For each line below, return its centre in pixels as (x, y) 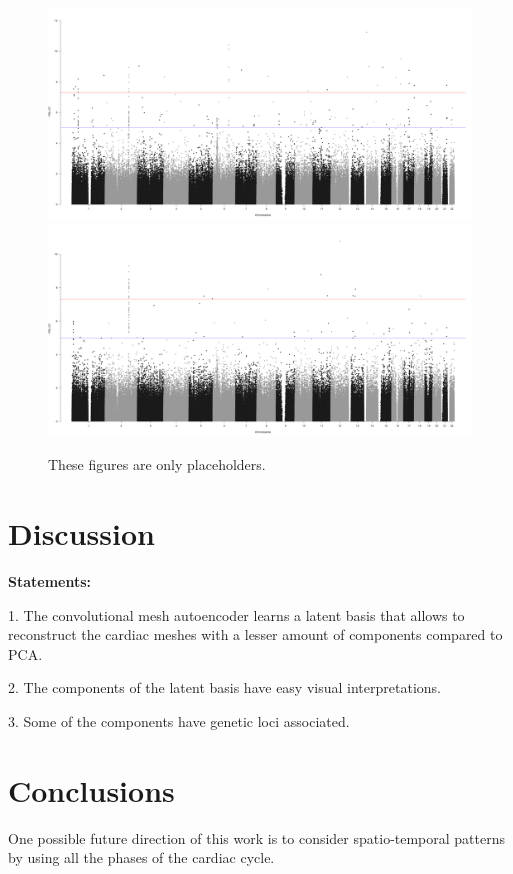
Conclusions (91, 789)
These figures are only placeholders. (157, 464)
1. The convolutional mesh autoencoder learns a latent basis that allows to (236, 614)
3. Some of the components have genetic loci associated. (179, 720)
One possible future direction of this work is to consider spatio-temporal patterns (257, 837)
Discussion (81, 532)
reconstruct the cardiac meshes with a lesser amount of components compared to (255, 634)
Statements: (50, 580)
